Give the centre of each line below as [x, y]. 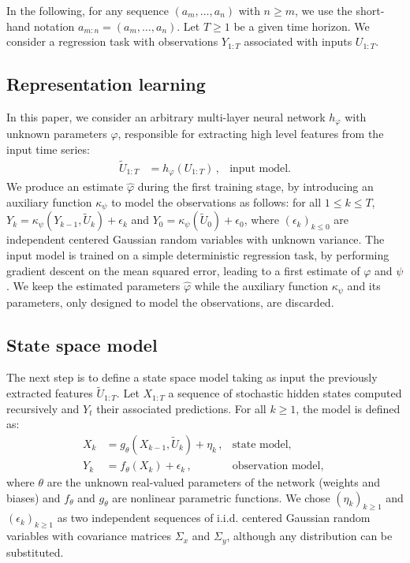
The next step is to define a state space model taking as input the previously [192, 377]
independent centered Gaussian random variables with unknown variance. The [196, 239]
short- [370, 10]
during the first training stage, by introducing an [255, 186]
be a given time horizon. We [302, 26]
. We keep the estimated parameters [93, 286]
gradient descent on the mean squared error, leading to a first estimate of [183, 270]
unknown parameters [57, 134]
